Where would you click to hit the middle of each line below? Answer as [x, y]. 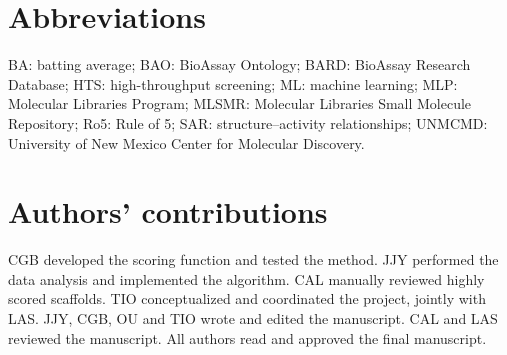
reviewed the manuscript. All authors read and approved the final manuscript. [247, 337]
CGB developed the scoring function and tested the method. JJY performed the [253, 259]
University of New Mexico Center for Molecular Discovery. [186, 142]
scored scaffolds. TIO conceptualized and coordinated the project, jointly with [247, 298]
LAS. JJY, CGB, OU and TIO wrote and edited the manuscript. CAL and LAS [253, 318]
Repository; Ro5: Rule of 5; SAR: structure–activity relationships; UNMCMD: [248, 122]
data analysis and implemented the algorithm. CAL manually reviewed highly [246, 278]
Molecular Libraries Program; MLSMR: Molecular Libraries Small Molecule [240, 103]
